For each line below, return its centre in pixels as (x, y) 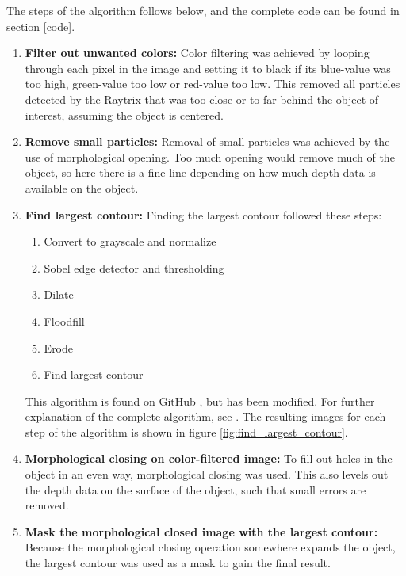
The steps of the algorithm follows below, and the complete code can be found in (203, 10)
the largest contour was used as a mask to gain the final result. (178, 563)
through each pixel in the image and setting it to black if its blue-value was (208, 68)
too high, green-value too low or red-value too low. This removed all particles (213, 84)
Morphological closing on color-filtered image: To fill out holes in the (209, 458)
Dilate (59, 294)
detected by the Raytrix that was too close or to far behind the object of (202, 99)
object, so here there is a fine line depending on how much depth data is (200, 172)
